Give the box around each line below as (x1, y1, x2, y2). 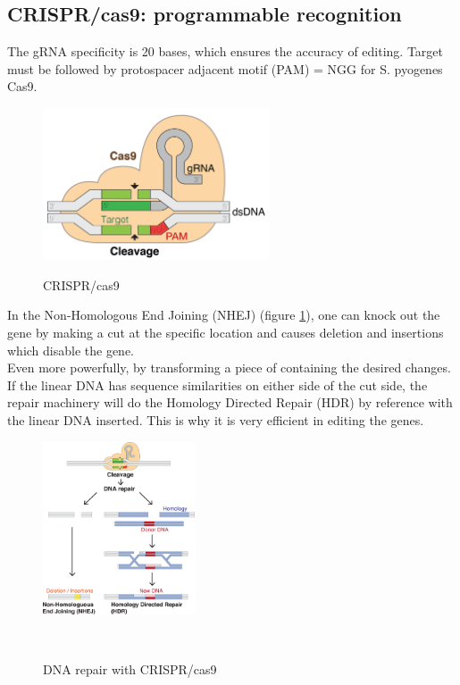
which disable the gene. (7, 340, 135, 359)
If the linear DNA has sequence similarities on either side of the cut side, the (7, 375, 428, 394)
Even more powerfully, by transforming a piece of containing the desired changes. (7, 358, 451, 377)
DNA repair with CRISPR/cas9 (43, 660, 217, 679)
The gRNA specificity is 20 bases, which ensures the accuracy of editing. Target (7, 42, 443, 61)
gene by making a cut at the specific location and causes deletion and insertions (7, 322, 444, 341)
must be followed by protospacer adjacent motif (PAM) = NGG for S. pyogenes (7, 59, 443, 78)
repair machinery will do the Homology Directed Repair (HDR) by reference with (7, 393, 453, 412)
